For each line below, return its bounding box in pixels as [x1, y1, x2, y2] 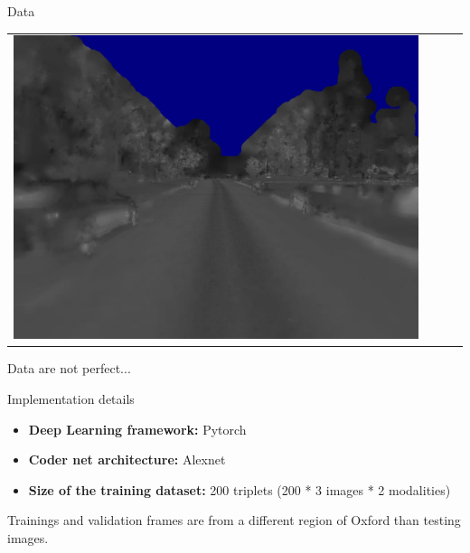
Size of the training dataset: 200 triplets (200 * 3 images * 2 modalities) [28, 480, 451, 499]
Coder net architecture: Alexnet [28, 450, 226, 469]
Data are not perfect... [7, 359, 131, 378]
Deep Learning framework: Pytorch [28, 419, 247, 438]
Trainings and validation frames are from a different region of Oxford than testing [7, 511, 461, 530]
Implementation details [7, 389, 135, 408]
